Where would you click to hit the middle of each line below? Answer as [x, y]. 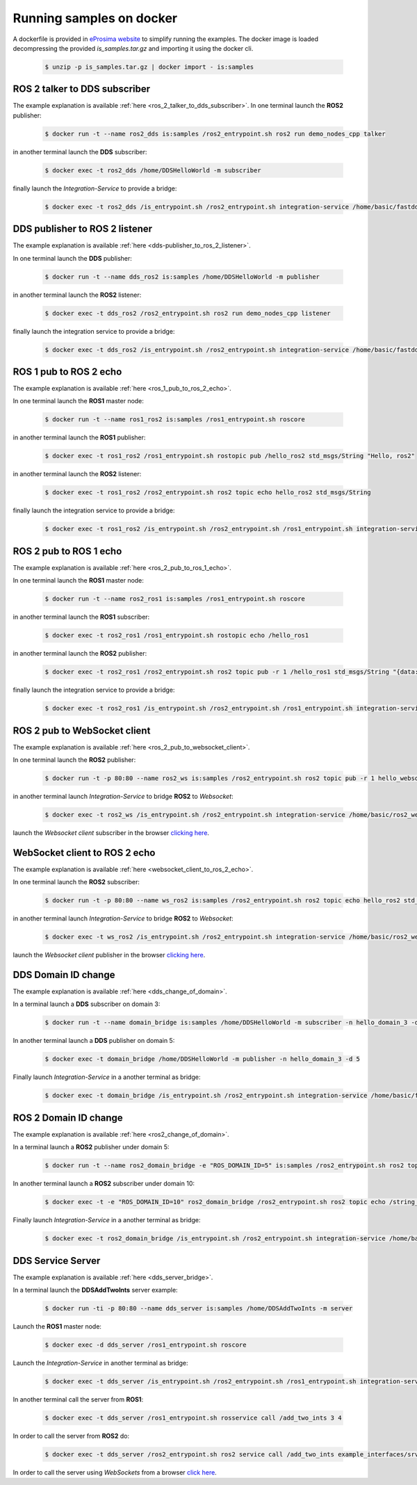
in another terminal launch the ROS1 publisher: [79, 437]
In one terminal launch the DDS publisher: [72, 258]
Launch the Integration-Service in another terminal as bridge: [100, 1363]
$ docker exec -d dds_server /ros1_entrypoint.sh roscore [146, 1345]
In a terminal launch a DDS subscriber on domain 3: [87, 1004]
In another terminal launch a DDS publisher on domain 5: [94, 1041]
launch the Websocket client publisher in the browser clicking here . [109, 955]
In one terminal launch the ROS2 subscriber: [76, 882]
